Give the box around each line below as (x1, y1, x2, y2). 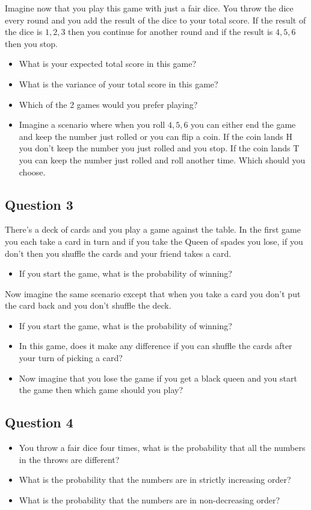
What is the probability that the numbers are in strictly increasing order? (19, 473, 291, 486)
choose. (19, 165, 46, 178)
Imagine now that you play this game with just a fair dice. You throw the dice (5, 2, 294, 14)
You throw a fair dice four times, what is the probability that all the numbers (19, 441, 306, 454)
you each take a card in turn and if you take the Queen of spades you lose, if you (5, 235, 303, 247)
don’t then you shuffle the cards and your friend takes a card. (5, 247, 232, 259)
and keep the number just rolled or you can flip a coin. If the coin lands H (19, 130, 292, 142)
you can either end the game (191, 118, 296, 131)
